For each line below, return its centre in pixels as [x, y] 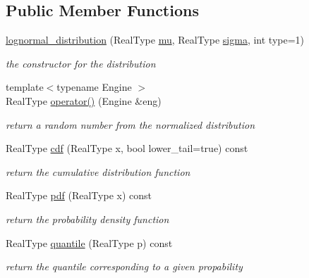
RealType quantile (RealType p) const [89, 242]
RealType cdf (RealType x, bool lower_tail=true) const [127, 148]
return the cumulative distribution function [98, 171]
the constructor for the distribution [81, 63]
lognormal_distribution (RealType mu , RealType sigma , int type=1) [155, 40]
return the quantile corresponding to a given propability [124, 266]
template [25, 87]
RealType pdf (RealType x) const [79, 195]
